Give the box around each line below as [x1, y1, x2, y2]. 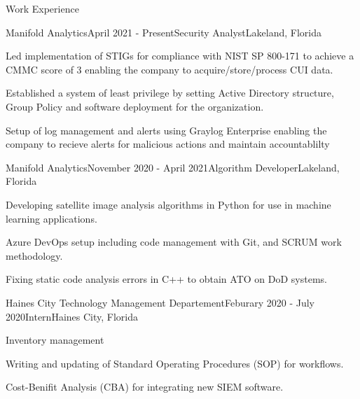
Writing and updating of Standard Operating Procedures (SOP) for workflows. [6, 356, 344, 370]
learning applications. [6, 211, 97, 225]
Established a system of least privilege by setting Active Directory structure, [6, 85, 334, 100]
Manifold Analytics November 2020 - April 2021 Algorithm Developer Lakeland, [6, 160, 340, 174]
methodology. [6, 248, 63, 262]
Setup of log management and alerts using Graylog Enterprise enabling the [6, 122, 327, 137]
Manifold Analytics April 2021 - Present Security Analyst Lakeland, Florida [6, 24, 322, 39]
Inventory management [6, 332, 104, 347]
